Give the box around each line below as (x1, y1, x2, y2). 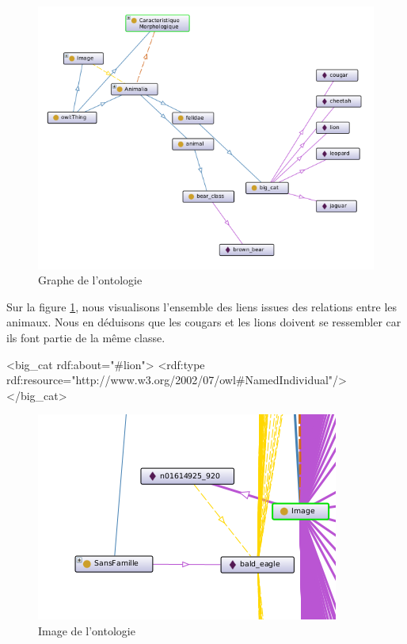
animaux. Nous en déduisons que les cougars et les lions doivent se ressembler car (6, 314, 401, 330)
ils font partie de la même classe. (6, 330, 165, 346)
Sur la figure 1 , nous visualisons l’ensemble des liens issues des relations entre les (6, 298, 397, 314)
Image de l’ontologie (38, 623, 135, 638)
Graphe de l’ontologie (38, 272, 143, 288)
